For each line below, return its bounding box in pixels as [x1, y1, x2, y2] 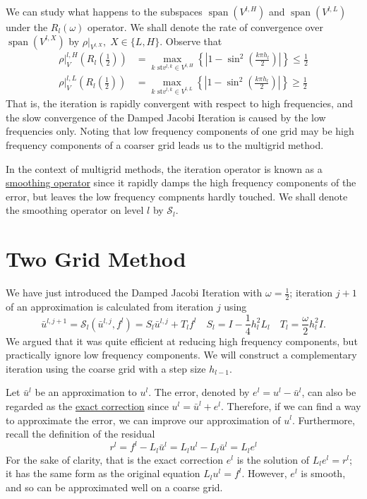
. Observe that [160, 33, 222, 48]
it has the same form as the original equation [6, 466, 200, 481]
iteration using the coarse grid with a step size [6, 361, 206, 375]
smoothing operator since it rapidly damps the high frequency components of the [6, 175, 356, 190]
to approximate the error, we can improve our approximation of [6, 412, 281, 427]
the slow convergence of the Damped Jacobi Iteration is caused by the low [6, 109, 326, 124]
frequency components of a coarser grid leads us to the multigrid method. [6, 138, 324, 152]
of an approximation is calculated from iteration [6, 299, 214, 313]
